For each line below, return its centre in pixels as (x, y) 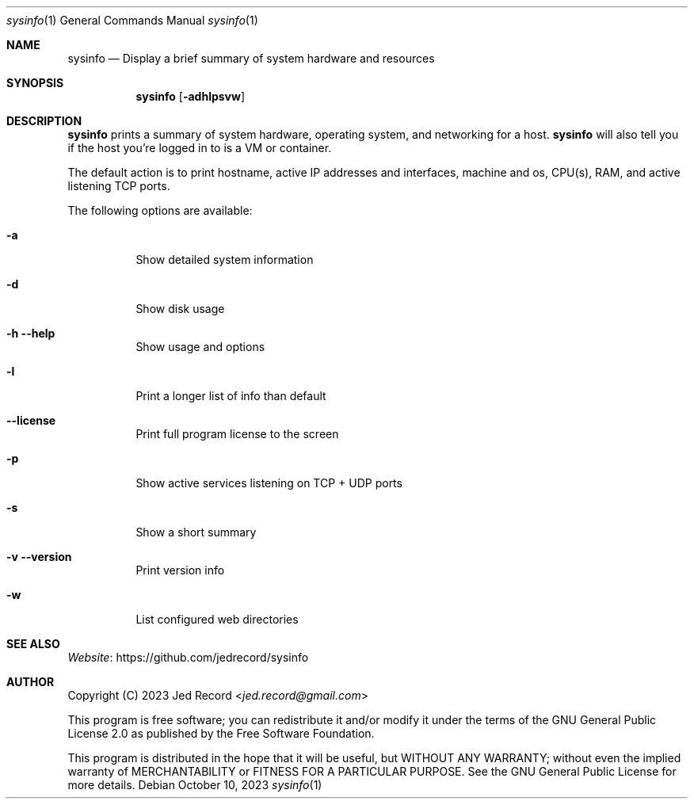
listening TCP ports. (119, 186)
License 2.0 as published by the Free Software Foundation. (221, 733)
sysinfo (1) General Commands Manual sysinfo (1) (132, 20)
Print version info (180, 570)
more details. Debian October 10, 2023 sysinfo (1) (195, 785)
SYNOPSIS (35, 83)
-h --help (31, 333)
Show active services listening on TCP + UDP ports (269, 483)
